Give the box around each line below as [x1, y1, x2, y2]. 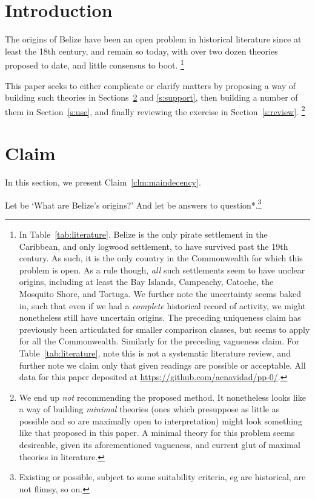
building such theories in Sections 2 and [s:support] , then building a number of [5, 91, 298, 104]
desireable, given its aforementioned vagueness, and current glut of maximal [19, 438, 300, 451]
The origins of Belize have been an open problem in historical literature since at [5, 33, 302, 45]
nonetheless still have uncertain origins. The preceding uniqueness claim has [19, 311, 301, 324]
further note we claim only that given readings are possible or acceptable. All [19, 358, 306, 371]
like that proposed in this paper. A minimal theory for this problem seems [19, 426, 295, 439]
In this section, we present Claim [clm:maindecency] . [5, 176, 201, 189]
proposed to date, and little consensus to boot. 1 [5, 57, 184, 71]
